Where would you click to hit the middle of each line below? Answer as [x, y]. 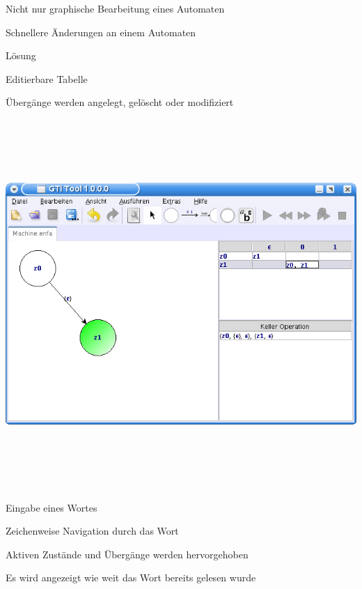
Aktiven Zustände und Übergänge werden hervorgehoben [127, 554]
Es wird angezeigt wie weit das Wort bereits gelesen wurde [131, 577]
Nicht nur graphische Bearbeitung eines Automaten [115, 8]
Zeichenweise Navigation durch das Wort [92, 531]
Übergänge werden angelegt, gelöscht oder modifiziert [120, 102]
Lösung [21, 55]
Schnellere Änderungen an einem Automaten [101, 32]
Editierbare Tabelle [47, 78]
